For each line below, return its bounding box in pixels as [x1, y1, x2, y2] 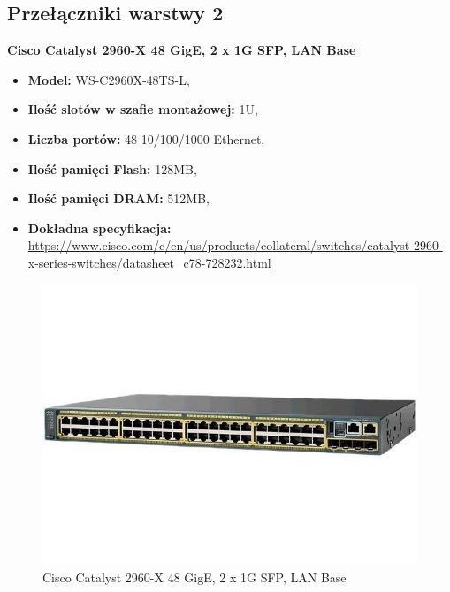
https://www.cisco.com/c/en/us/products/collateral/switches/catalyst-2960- [27, 236, 443, 254]
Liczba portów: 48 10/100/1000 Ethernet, [27, 129, 265, 148]
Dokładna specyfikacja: [27, 218, 172, 237]
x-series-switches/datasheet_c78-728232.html [27, 253, 271, 271]
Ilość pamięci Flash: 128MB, [27, 159, 197, 178]
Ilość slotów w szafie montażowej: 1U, [27, 100, 258, 118]
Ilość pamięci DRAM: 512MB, [27, 189, 210, 208]
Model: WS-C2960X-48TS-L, [27, 70, 190, 88]
